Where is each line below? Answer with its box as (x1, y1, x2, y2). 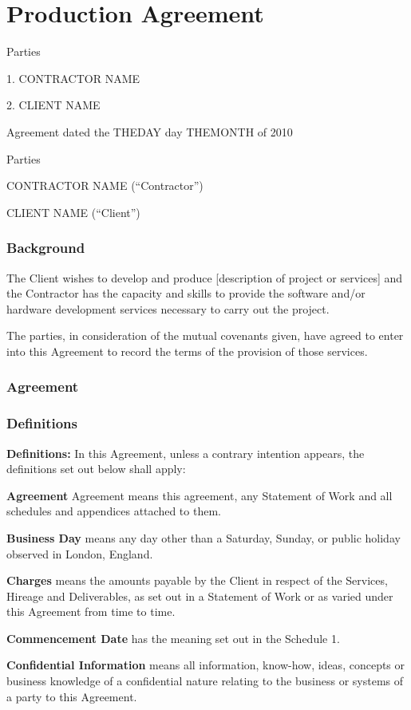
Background (6, 238, 85, 258)
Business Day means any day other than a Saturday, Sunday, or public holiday (6, 529, 401, 546)
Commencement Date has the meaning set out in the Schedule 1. (6, 629, 340, 646)
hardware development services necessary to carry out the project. (6, 300, 330, 317)
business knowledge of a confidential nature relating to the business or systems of (6, 673, 404, 689)
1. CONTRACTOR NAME (6, 69, 140, 86)
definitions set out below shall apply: (6, 460, 186, 477)
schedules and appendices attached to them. (6, 503, 221, 519)
